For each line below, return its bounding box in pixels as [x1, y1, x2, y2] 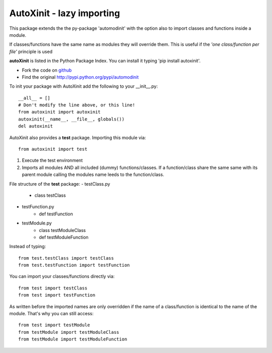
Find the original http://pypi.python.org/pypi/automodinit [22, 74, 139, 80]
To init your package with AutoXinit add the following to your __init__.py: [9, 83, 158, 89]
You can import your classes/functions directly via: [9, 273, 115, 279]
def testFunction [39, 211, 73, 217]
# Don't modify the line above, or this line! [18, 102, 135, 108]
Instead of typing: [9, 244, 46, 250]
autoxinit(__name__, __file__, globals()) [18, 116, 125, 122]
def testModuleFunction [39, 234, 89, 240]
